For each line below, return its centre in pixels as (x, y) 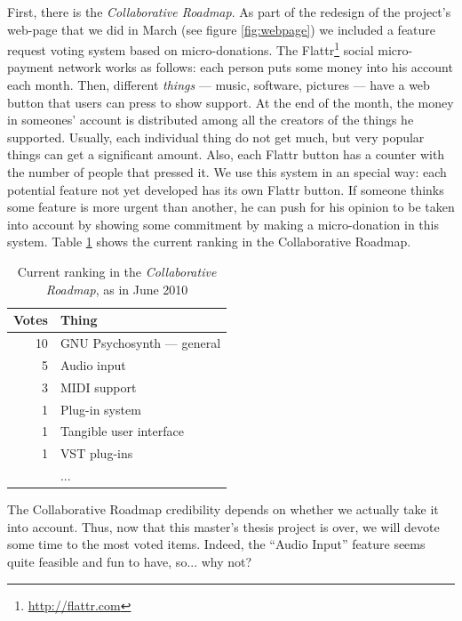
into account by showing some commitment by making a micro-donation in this (223, 224)
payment (31, 67)
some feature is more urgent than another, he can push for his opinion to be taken (231, 207)
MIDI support (98, 387)
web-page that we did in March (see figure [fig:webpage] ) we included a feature (222, 29)
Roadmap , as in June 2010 (117, 289)
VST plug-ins (96, 453)
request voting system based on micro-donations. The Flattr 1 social (191, 48)
